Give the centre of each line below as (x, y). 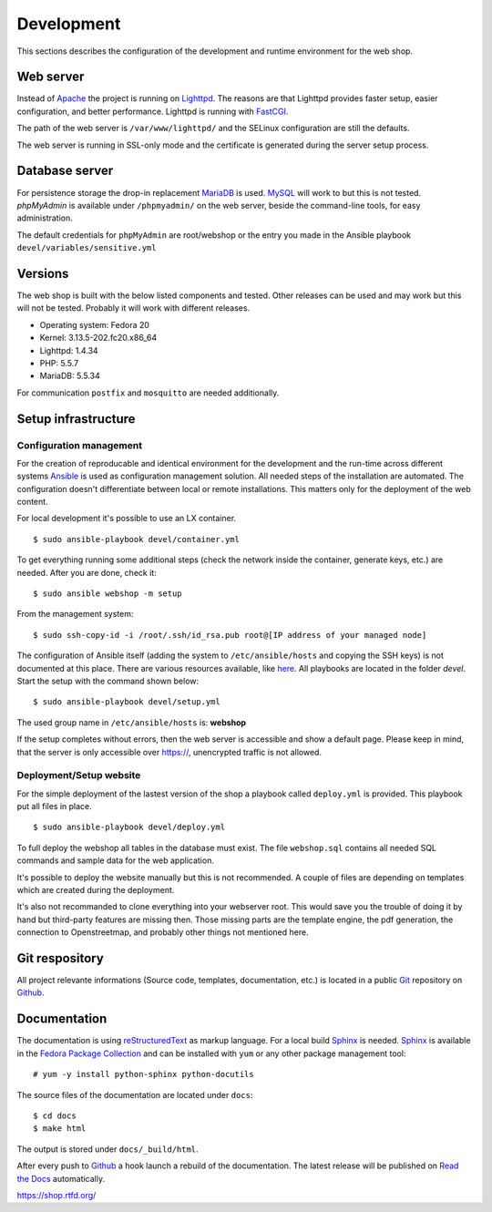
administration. (45, 218)
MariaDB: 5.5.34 (70, 376)
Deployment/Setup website (79, 775)
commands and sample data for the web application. (115, 860)
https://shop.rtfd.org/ (56, 1195)
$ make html (60, 1129)
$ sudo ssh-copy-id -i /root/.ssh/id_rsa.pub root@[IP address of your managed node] (230, 635)
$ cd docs (55, 1115)
